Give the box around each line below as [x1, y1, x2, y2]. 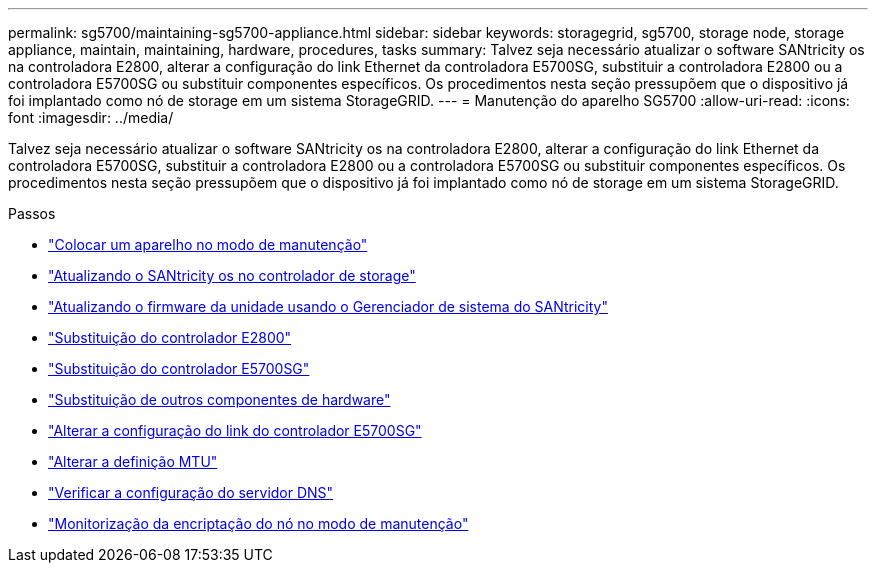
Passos [8, 205, 56, 222]
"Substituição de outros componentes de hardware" [48, 391, 391, 408]
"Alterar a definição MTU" [48, 453, 218, 470]
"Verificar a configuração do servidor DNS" [48, 484, 334, 501]
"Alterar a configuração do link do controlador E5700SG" [48, 422, 422, 439]
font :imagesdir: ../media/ [8, 109, 174, 126]
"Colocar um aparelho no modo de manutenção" [48, 236, 368, 253]
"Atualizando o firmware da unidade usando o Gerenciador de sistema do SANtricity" [48, 298, 608, 315]
